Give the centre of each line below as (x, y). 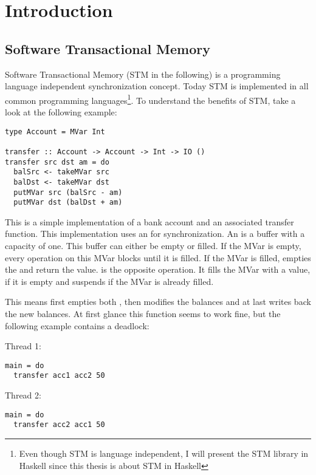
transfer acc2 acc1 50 (59, 425)
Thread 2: (23, 395)
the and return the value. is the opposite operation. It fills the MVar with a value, (158, 269)
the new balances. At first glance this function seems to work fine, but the (143, 314)
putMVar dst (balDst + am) (68, 203)
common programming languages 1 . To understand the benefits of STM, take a (150, 99)
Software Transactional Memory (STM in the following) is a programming (143, 74)
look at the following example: (61, 112)
